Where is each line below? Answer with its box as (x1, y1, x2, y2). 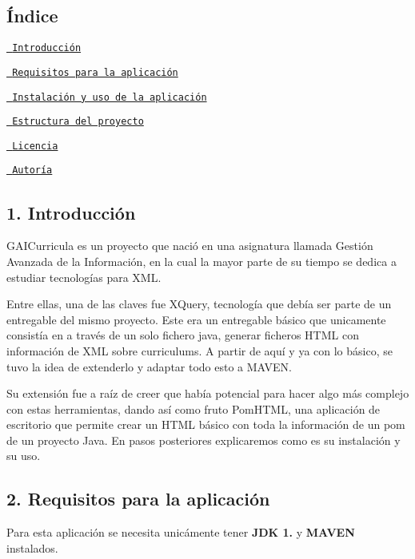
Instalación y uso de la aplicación (12, 91, 207, 103)
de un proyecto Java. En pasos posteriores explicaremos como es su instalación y (6, 431, 401, 448)
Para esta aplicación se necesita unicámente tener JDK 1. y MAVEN (6, 524, 355, 541)
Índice (6, 3, 58, 28)
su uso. (6, 447, 41, 464)
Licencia (12, 140, 58, 152)
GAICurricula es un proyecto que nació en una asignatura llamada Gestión (6, 237, 373, 254)
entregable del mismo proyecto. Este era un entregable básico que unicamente (6, 311, 386, 327)
